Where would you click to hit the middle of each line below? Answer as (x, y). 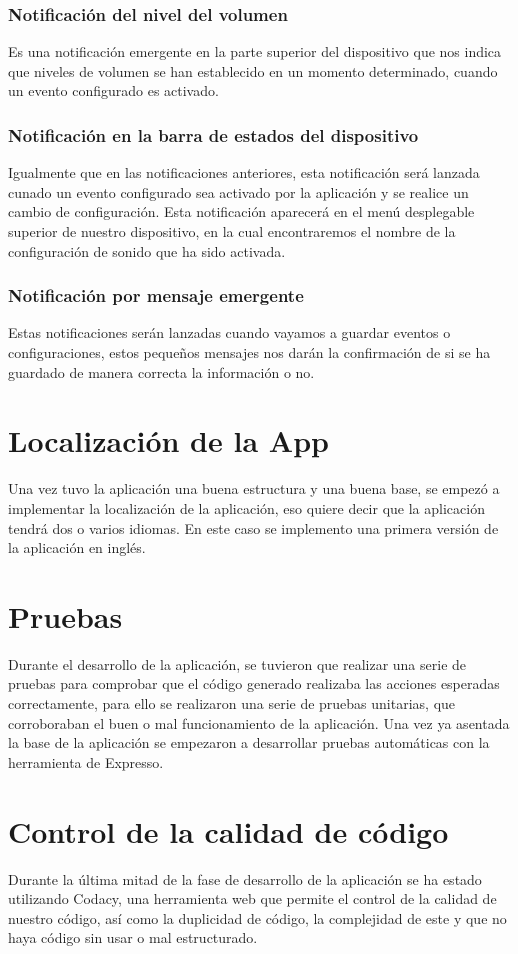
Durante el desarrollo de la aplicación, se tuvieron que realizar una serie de (237, 663)
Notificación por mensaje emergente (156, 295)
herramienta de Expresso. (86, 761)
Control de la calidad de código (228, 830)
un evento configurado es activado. (113, 90)
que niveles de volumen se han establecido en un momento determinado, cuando (253, 70)
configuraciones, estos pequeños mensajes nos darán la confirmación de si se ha (249, 352)
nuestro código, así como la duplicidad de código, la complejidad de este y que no (257, 917)
